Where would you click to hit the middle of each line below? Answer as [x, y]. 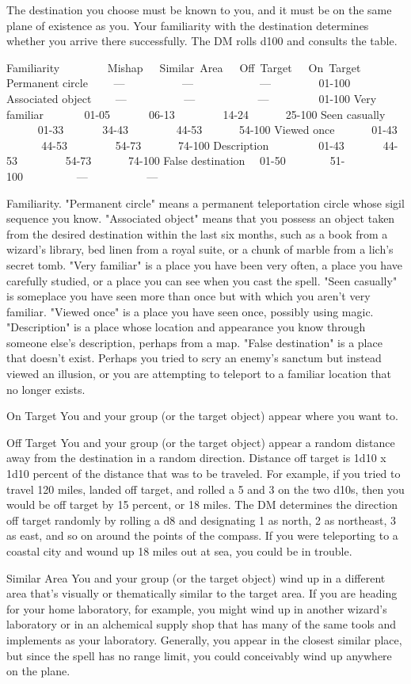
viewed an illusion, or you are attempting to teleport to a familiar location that [199, 374]
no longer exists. [46, 389]
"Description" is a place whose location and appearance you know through [186, 327]
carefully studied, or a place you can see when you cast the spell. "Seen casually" [202, 280]
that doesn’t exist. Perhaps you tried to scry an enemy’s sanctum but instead [194, 358]
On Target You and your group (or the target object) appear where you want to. [202, 416]
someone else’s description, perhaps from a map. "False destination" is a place [194, 342]
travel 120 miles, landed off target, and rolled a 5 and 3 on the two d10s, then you [205, 489]
